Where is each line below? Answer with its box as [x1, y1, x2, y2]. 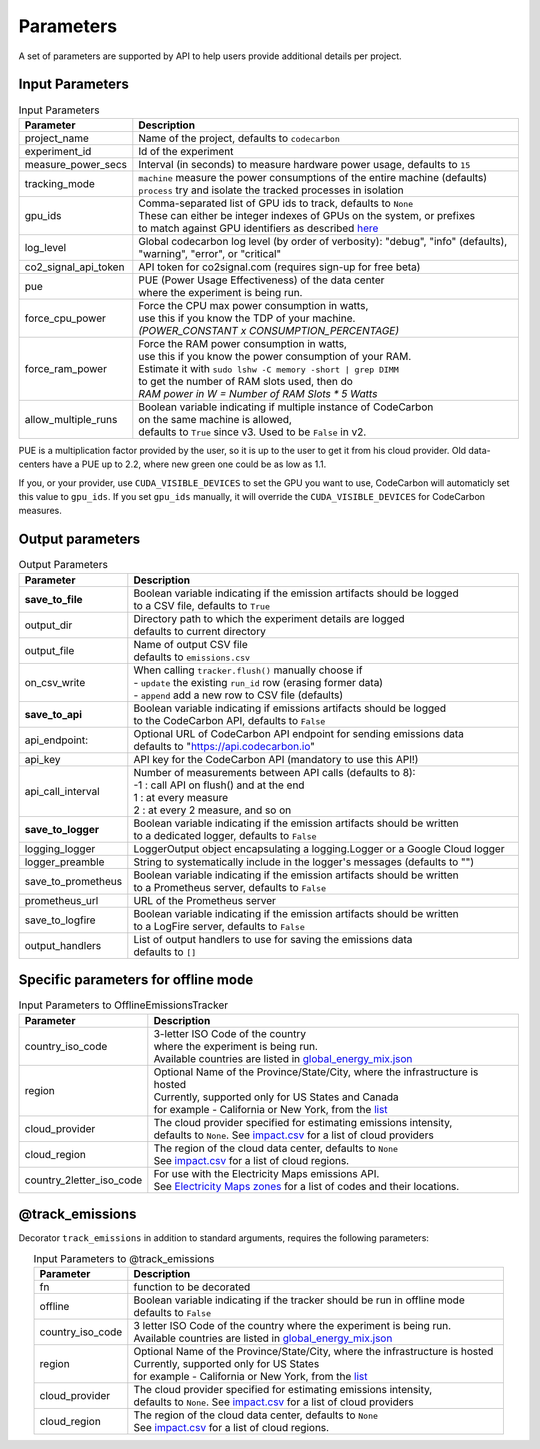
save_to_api [24, 707, 83, 721]
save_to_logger [24, 822, 100, 836]
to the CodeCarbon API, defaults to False [133, 713, 326, 727]
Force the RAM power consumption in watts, [138, 336, 347, 350]
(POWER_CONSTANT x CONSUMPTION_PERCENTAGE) [138, 323, 400, 337]
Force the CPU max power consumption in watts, [138, 298, 369, 312]
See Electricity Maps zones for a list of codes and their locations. [153, 1179, 460, 1193]
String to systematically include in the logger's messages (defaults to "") [133, 855, 475, 869]
